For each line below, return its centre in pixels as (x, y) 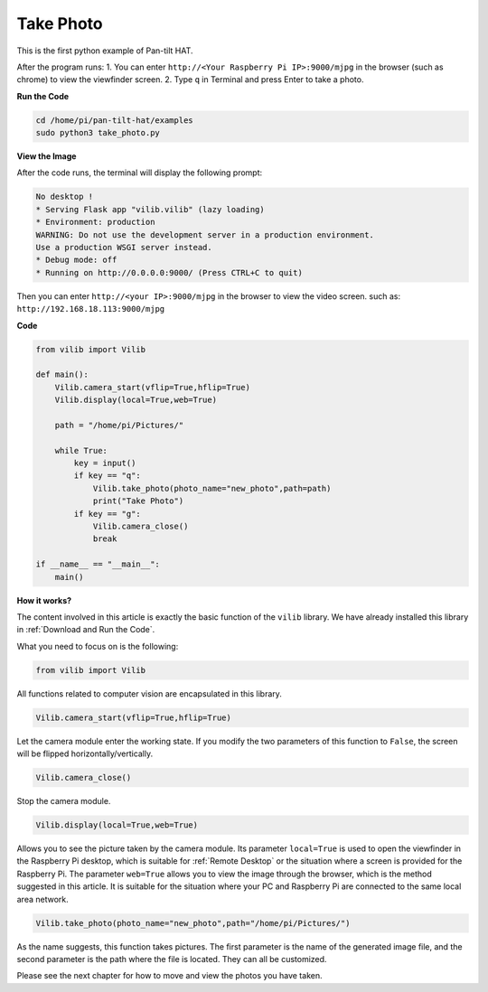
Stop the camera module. (64, 801)
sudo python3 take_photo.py (98, 133)
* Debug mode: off (76, 260)
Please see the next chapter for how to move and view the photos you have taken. (169, 976)
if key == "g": (108, 514)
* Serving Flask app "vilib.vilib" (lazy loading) (150, 209)
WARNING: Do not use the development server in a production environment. (205, 234)
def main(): (62, 374)
